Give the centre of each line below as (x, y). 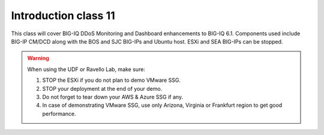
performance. (59, 113)
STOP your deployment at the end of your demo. (102, 88)
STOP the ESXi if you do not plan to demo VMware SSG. (112, 80)
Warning (38, 58)
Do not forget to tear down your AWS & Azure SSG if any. (112, 97)
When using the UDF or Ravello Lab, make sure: (86, 69)
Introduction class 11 (63, 16)
